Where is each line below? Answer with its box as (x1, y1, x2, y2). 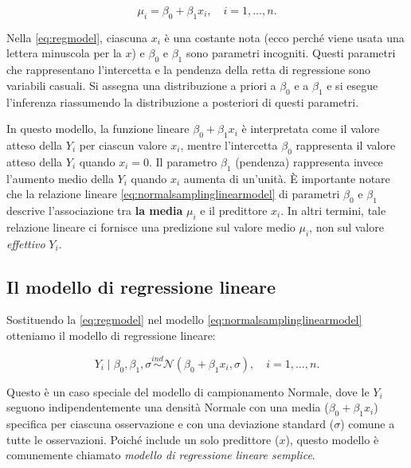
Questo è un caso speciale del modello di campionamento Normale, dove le (6, 383, 370, 400)
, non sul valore (309, 218, 384, 235)
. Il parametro (148, 153, 217, 170)
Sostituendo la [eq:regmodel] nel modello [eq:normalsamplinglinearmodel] (6, 311, 362, 328)
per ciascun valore (79, 136, 167, 153)
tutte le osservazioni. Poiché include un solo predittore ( (6, 431, 280, 447)
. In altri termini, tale (280, 201, 386, 218)
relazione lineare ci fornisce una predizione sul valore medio (6, 218, 296, 235)
